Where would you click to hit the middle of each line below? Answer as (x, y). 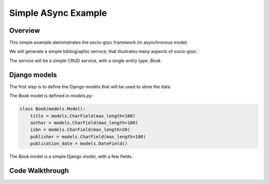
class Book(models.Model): (53, 109)
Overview (25, 31)
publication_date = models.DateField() (79, 144)
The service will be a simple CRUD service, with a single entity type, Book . (85, 61)
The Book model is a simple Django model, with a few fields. (71, 157)
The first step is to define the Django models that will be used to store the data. (90, 86)
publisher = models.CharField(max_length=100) (88, 137)
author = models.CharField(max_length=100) (84, 123)
